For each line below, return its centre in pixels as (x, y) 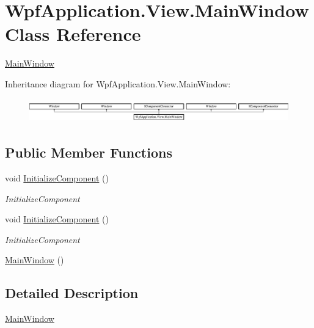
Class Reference (73, 34)
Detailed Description (72, 293)
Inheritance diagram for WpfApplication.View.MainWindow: (118, 83)
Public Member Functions (89, 152)
